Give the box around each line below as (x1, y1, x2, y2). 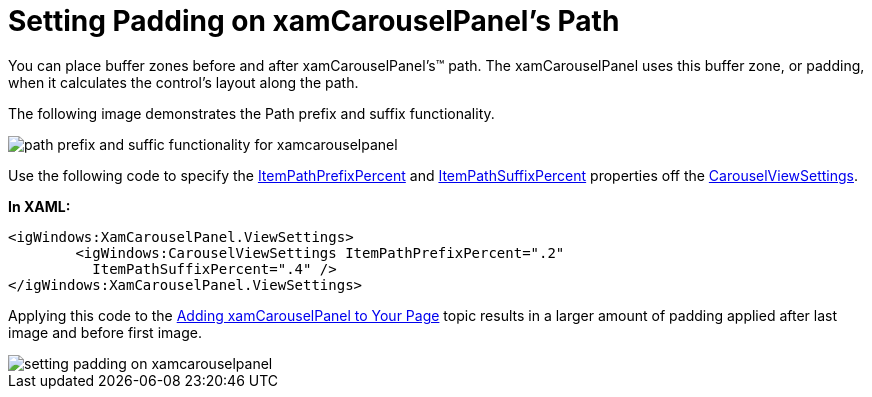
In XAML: (8, 197, 71, 215)
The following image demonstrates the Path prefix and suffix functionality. (8, 104, 495, 122)
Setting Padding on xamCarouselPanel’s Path (8, 4, 620, 38)
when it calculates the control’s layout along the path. (8, 73, 359, 91)
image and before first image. (8, 323, 202, 341)
